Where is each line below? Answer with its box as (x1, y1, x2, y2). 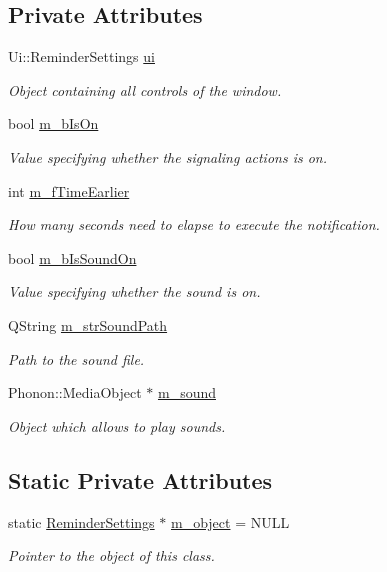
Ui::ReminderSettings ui (8, 46, 155, 67)
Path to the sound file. (8, 348, 145, 369)
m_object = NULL (170, 511, 290, 532)
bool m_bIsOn (8, 113, 99, 134)
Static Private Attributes (8, 464, 273, 495)
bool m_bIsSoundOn (8, 247, 137, 268)
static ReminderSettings (8, 511, 155, 532)
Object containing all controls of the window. (8, 79, 282, 100)
